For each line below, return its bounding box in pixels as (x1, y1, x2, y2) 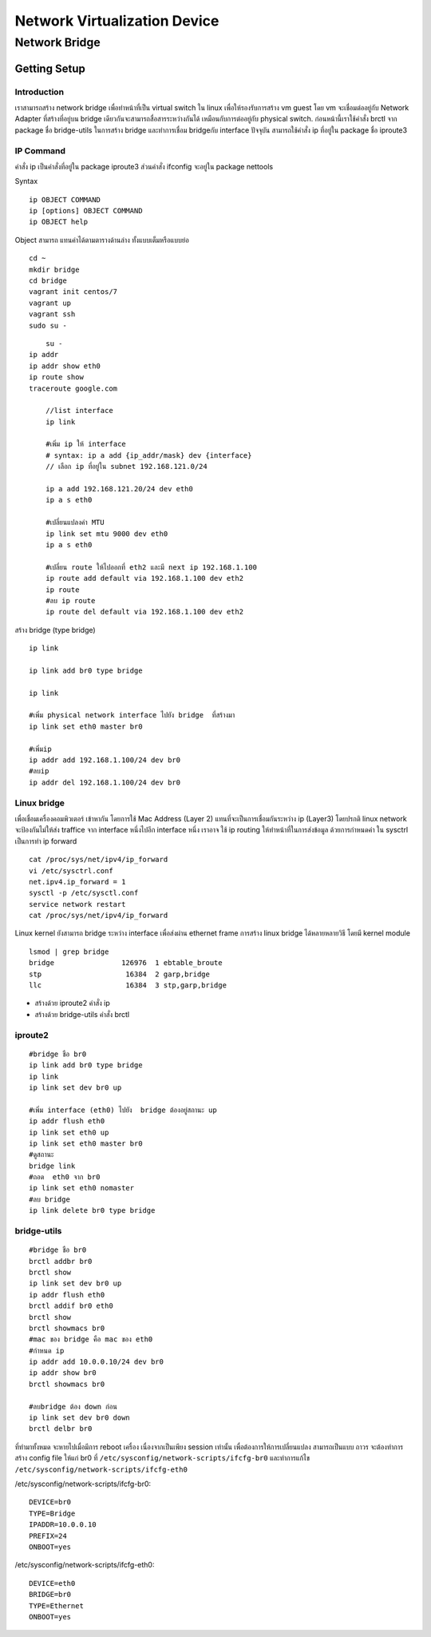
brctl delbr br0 (29, 1424, 93, 1433)
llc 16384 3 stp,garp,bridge (29, 981, 227, 990)
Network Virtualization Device (14, 12, 219, 30)
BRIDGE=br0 (29, 1590, 72, 1599)
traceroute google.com (29, 383, 118, 393)
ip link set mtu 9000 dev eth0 (45, 529, 168, 538)
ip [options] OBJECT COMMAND (29, 206, 143, 216)
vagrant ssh (29, 310, 76, 319)
